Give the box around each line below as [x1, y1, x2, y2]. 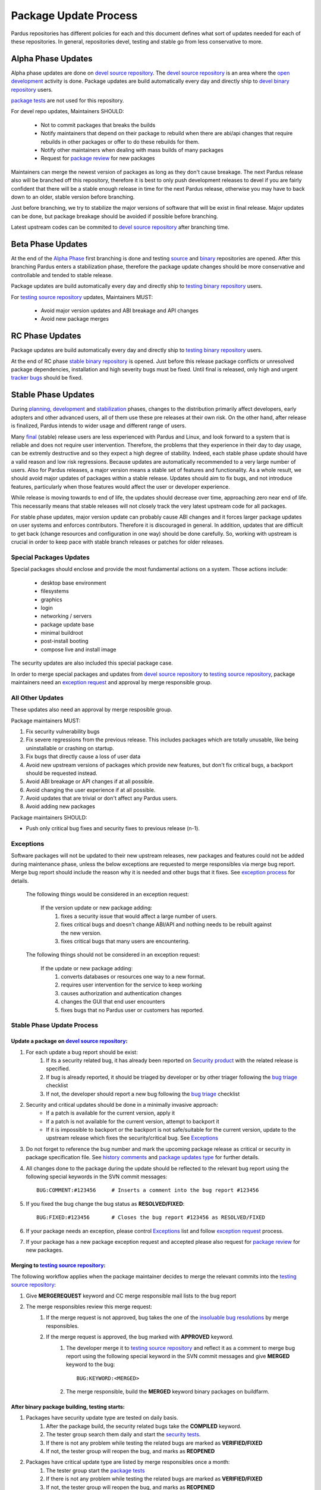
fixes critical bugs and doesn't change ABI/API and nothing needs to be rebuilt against [61, 921, 272, 928]
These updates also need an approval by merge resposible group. [11, 706, 172, 713]
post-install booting [40, 638, 89, 645]
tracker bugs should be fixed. [11, 374, 83, 381]
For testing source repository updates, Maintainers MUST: [11, 293, 153, 300]
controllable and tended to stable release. [11, 271, 113, 278]
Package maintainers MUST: [11, 717, 81, 724]
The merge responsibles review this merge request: [26, 1303, 153, 1310]
